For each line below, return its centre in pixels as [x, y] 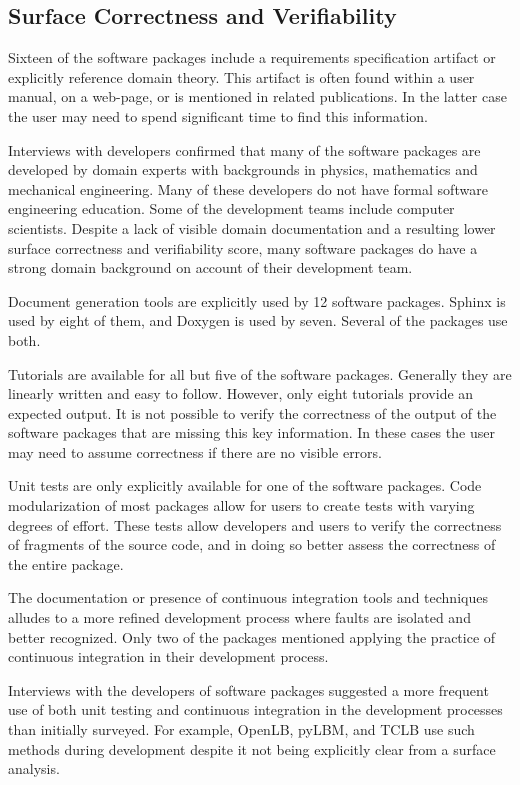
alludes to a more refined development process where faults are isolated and [239, 617]
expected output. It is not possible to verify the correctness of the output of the [252, 412]
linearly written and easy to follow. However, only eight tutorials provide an [241, 393]
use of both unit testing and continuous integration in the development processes [255, 709]
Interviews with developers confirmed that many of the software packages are [244, 149]
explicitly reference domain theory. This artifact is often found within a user [241, 76]
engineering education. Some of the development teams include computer [231, 208]
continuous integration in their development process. [168, 656]
